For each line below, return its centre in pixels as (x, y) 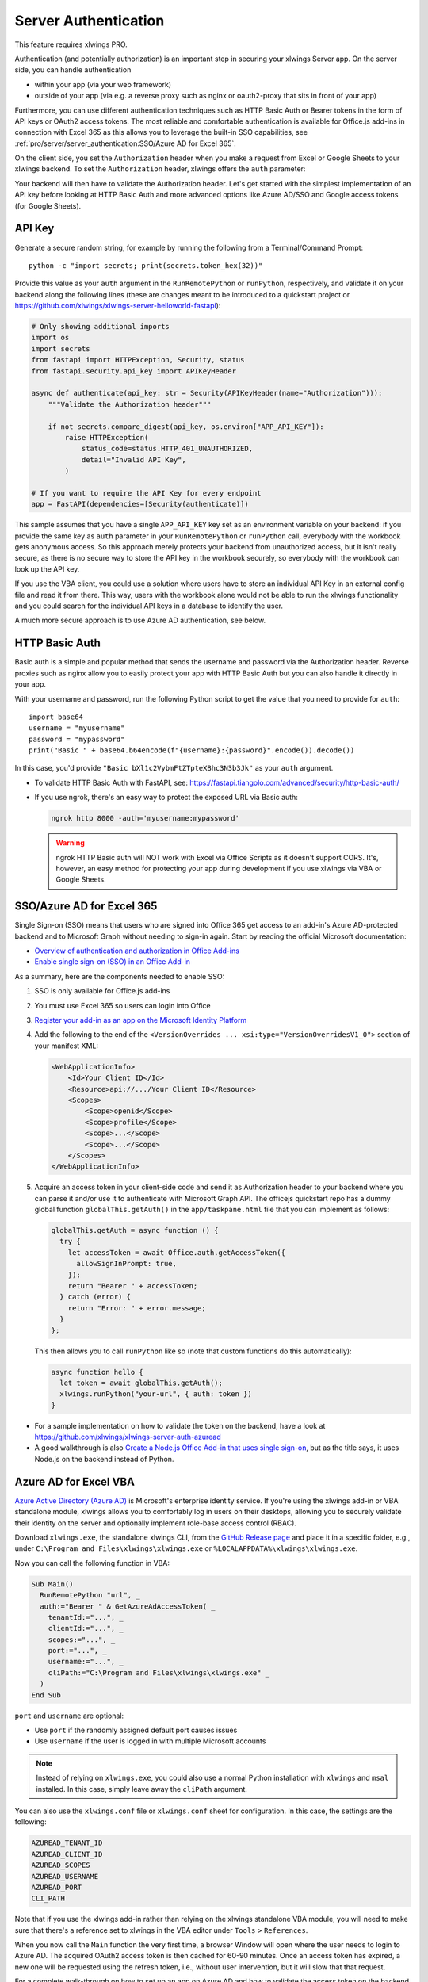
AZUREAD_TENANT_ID (67, 1843)
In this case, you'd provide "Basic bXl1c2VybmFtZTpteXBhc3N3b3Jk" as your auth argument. (174, 768)
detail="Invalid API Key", (134, 459)
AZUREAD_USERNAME (65, 1876)
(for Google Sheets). (48, 205)
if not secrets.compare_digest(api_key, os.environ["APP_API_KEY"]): (186, 427)
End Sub (46, 1695)
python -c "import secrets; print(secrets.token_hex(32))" (146, 265)
